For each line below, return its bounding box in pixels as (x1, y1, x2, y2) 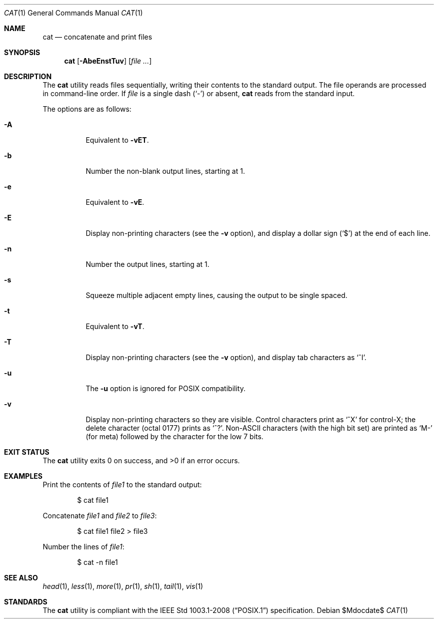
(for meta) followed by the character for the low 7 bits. (85, 432, 263, 441)
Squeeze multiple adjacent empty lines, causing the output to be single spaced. (85, 291, 347, 299)
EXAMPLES (4, 472, 42, 480)
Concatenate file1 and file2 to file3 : (42, 511, 157, 520)
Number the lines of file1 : (42, 542, 124, 551)
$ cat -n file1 (77, 558, 118, 566)
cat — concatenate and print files (42, 33, 152, 41)
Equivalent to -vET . (85, 136, 149, 144)
